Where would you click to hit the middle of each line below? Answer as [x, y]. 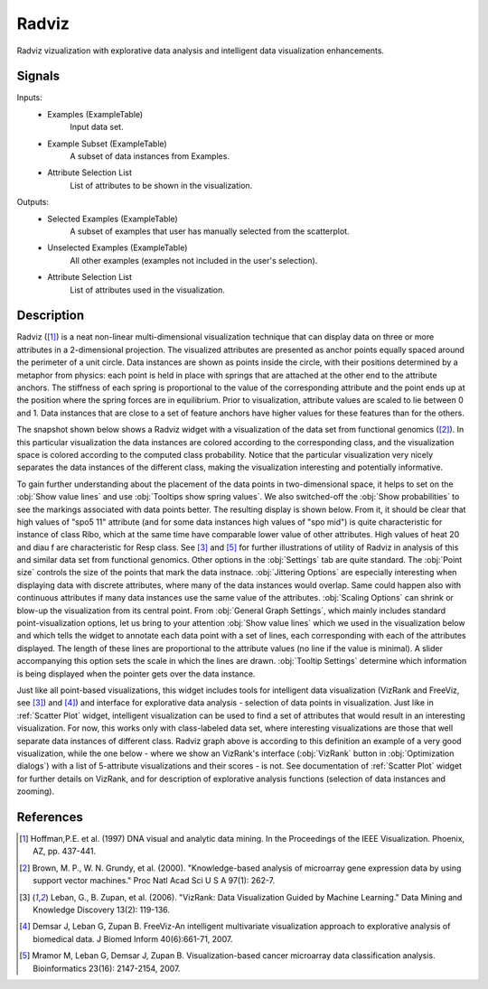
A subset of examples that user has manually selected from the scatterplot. [210, 231]
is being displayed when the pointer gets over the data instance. [136, 674]
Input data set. [97, 127]
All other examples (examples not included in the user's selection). [194, 260]
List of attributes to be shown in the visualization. [161, 185]
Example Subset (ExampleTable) [107, 144]
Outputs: [33, 202]
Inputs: [29, 98]
